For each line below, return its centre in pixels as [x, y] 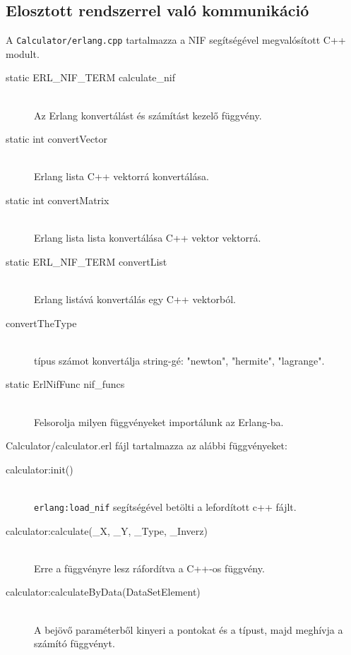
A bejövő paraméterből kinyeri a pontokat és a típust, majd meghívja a [189, 629]
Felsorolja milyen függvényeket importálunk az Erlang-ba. [159, 421]
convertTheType [41, 323]
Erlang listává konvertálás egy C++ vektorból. [135, 299]
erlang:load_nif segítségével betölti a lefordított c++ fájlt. [165, 506]
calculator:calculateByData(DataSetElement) [103, 592]
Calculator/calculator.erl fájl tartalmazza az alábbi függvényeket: [147, 445]
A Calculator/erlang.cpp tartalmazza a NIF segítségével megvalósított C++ [176, 40]
